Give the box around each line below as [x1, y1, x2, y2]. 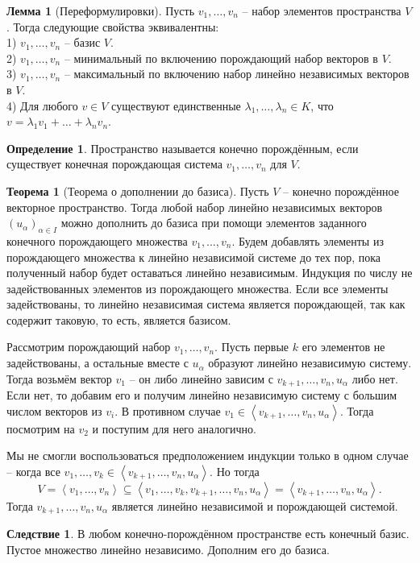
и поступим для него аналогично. [92, 420, 256, 437]
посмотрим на [6, 420, 75, 437]
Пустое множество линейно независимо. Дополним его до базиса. [6, 540, 330, 557]
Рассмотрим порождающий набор [6, 338, 171, 355]
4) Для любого [6, 97, 78, 114]
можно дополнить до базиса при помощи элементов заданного [60, 214, 367, 231]
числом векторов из [6, 402, 102, 419]
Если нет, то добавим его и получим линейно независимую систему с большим [6, 387, 397, 404]
